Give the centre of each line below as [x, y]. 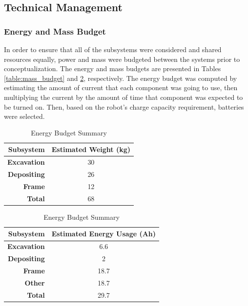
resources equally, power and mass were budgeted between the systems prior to [122, 59]
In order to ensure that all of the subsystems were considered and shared [113, 49]
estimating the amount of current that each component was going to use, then [121, 87]
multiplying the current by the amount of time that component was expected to [124, 97]
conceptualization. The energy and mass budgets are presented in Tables [113, 68]
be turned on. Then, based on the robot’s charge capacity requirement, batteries [124, 106]
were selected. [24, 116]
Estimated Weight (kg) [91, 149]
